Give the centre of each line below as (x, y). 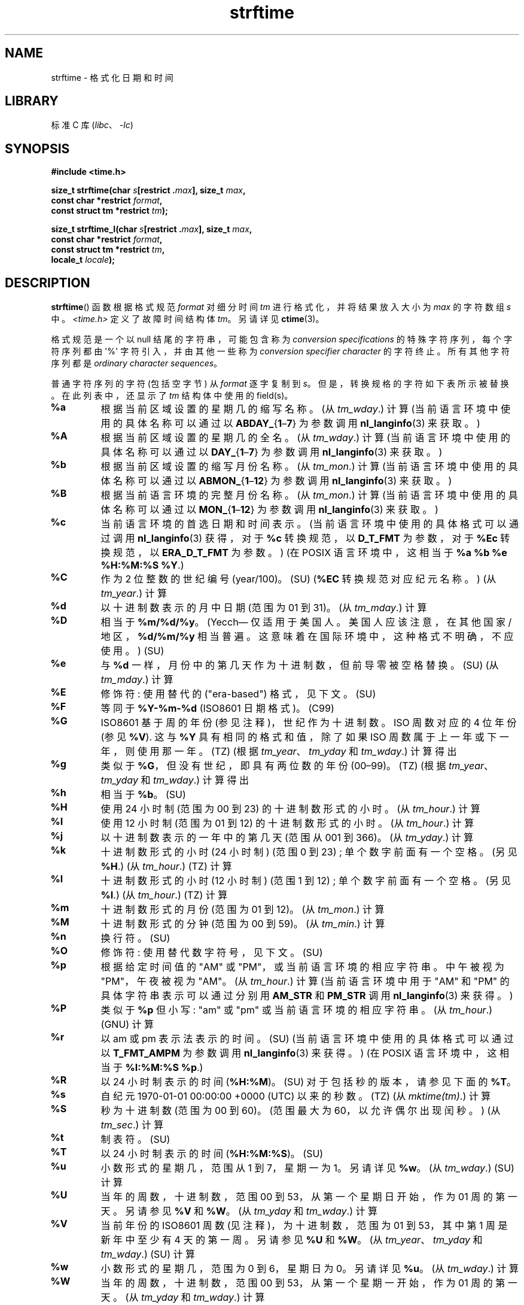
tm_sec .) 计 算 (132, 1125)
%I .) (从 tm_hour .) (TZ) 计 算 (164, 895)
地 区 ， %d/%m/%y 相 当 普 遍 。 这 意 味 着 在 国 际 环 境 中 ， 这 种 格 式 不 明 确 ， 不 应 (307, 637)
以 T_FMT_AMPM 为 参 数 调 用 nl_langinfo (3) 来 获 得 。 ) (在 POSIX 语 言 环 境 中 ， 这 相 (305, 1053)
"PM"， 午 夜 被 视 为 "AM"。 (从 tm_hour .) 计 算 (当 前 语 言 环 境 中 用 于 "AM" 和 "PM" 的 (305, 981)
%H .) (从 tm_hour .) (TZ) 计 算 (166, 867)
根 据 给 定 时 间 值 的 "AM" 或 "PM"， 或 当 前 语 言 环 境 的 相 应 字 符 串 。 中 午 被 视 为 (303, 967)
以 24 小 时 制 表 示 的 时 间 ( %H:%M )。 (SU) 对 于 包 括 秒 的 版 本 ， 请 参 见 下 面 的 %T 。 (309, 1082)
